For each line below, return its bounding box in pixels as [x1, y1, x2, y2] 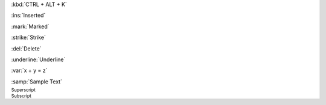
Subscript [11, 93, 31, 99]
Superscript [11, 87, 36, 93]
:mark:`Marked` [11, 23, 50, 30]
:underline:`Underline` [11, 56, 66, 63]
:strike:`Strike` [11, 34, 46, 41]
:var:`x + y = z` [11, 67, 48, 74]
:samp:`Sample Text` [11, 78, 63, 85]
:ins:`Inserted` [11, 12, 46, 19]
